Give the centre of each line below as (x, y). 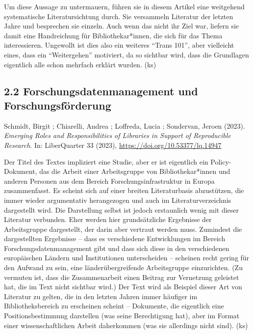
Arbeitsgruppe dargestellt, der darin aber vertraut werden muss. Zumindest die (123, 229)
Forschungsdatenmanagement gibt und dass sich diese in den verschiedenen (117, 248)
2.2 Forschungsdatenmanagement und (101, 91)
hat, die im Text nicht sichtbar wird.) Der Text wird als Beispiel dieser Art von (123, 287)
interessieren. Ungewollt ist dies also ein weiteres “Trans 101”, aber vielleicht (119, 45)
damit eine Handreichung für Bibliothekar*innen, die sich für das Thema (113, 35)
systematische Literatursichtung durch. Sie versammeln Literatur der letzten (119, 16)
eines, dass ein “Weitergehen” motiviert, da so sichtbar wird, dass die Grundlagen (126, 54)
